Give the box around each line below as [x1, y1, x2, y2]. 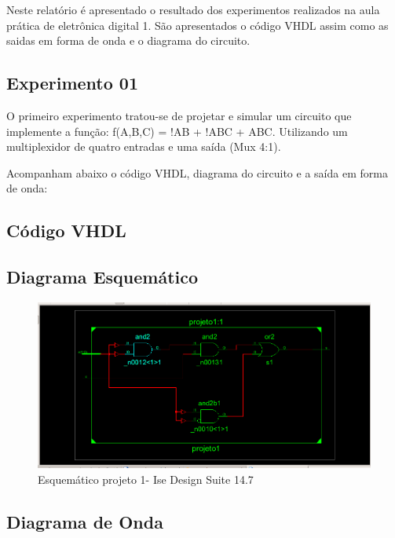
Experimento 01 [6, 71, 139, 95]
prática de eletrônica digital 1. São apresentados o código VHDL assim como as [6, 16, 389, 33]
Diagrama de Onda [6, 509, 163, 533]
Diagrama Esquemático [6, 265, 199, 289]
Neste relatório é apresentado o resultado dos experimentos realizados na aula [6, 2, 380, 17]
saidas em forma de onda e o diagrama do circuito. [6, 32, 251, 49]
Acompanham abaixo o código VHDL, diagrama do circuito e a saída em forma [6, 164, 388, 181]
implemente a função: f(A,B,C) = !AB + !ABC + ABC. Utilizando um [6, 123, 348, 139]
